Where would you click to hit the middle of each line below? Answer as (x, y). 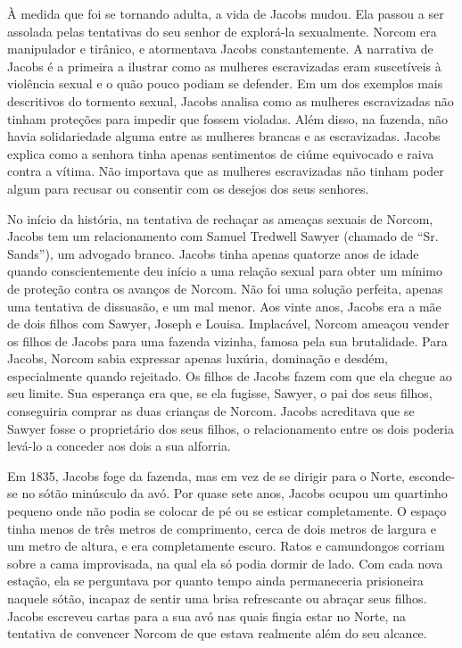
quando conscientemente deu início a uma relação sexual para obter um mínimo (225, 271)
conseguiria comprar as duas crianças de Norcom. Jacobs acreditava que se (211, 411)
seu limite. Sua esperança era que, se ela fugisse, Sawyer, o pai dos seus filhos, (220, 393)
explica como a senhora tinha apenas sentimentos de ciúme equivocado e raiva (221, 153)
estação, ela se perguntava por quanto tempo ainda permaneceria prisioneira (215, 581)
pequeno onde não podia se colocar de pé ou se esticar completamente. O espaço (227, 511)
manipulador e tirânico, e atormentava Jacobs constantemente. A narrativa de (220, 49)
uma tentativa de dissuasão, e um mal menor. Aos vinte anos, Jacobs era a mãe (224, 306)
